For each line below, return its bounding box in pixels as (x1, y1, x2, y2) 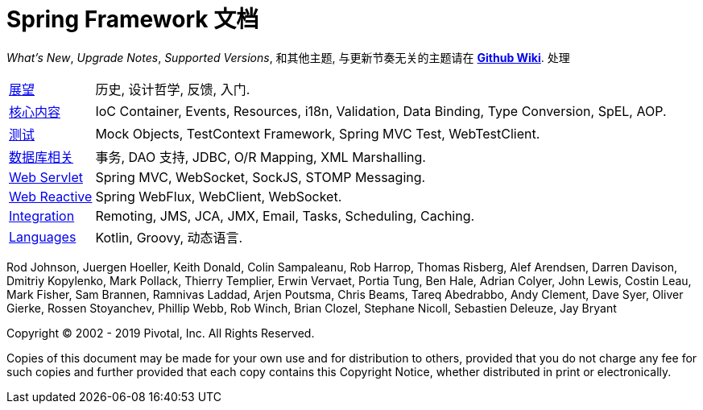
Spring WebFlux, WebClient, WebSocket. (95, 188, 342, 205)
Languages (9, 228, 77, 245)
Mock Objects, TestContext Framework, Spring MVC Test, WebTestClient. (95, 125, 540, 142)
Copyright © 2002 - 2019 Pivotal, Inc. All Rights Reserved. (6, 325, 315, 340)
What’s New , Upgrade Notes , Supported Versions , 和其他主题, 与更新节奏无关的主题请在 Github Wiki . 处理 (6, 50, 570, 64)
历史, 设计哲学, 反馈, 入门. (95, 81, 250, 97)
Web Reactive (9, 188, 93, 205)
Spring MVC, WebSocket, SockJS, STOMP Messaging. (95, 168, 426, 185)
